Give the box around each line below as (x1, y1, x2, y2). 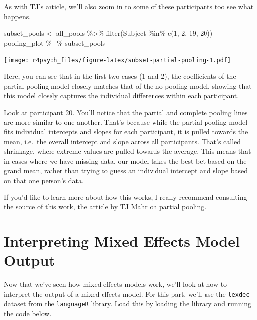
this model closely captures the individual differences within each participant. (4, 90, 239, 101)
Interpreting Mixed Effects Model (4, 230, 240, 251)
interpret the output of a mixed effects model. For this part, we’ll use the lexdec (4, 288, 250, 299)
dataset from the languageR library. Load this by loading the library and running (4, 298, 252, 309)
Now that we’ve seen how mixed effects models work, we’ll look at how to (4, 279, 227, 289)
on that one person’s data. (4, 175, 84, 185)
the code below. (4, 308, 51, 318)
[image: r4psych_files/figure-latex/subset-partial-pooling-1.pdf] (4, 57, 231, 64)
